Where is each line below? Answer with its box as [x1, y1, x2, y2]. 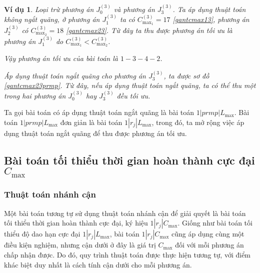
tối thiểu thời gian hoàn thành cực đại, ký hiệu [4, 217, 148, 228]
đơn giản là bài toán [60, 117, 122, 127]
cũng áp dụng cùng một [171, 228, 244, 239]
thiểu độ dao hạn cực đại [4, 228, 80, 239]
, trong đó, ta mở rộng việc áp [151, 117, 244, 127]
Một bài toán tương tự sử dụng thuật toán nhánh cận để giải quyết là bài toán [4, 207, 246, 218]
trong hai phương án [4, 90, 66, 100]
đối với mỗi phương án [175, 239, 244, 250]
